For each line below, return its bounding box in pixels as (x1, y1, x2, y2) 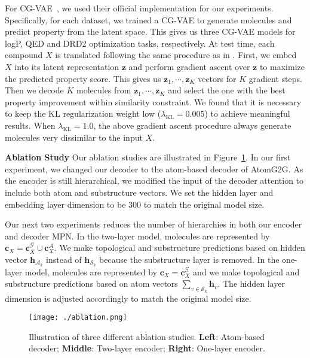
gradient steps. (248, 72, 302, 84)
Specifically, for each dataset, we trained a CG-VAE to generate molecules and (5, 13, 292, 26)
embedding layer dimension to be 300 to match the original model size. (5, 198, 265, 210)
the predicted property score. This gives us (5, 72, 161, 84)
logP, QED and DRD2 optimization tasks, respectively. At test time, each (5, 37, 275, 49)
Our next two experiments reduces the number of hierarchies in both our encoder (5, 218, 302, 230)
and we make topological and (193, 265, 300, 278)
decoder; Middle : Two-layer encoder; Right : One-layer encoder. (29, 342, 265, 354)
